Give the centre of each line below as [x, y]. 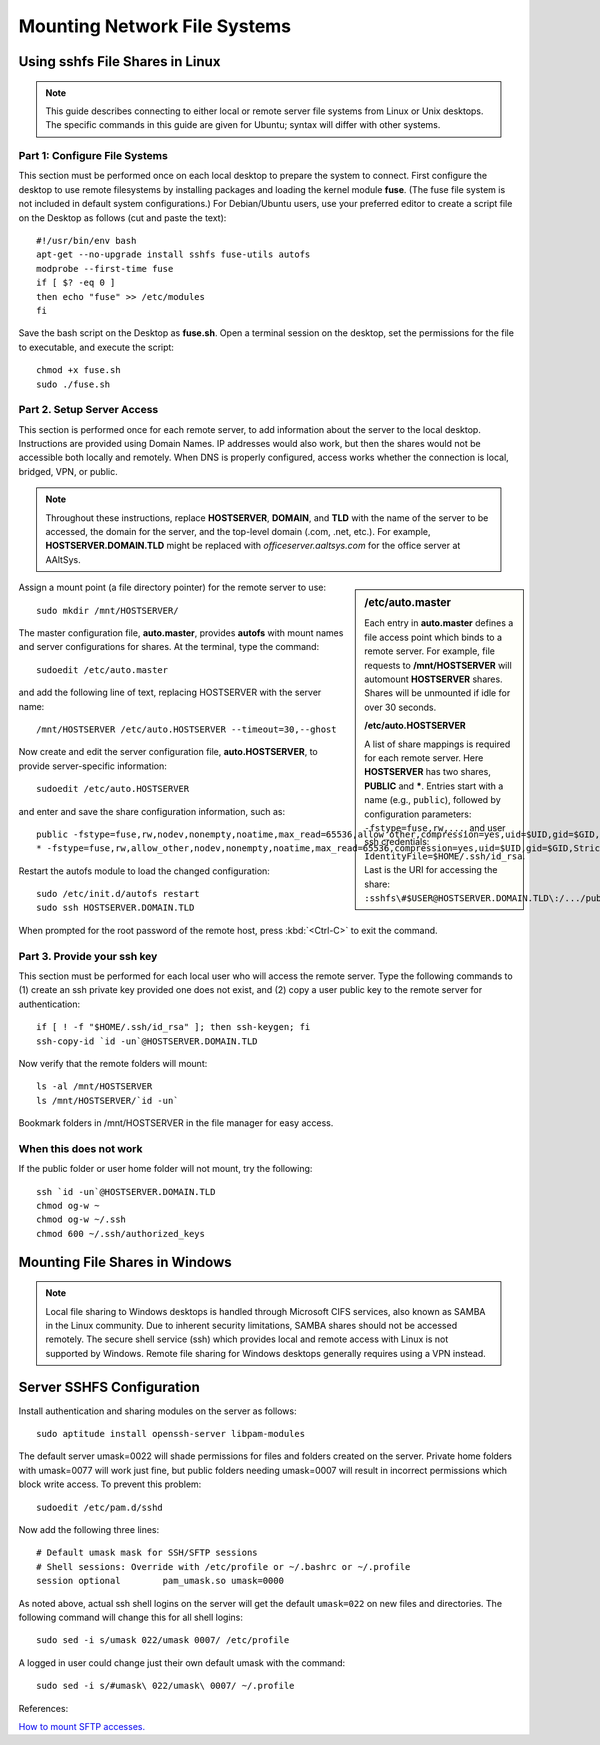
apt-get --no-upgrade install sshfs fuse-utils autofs [173, 254]
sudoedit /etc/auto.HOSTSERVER [113, 789]
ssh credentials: [397, 842]
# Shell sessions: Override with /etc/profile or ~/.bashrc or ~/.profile [223, 1566]
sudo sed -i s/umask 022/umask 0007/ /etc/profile [163, 1640]
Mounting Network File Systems [155, 26]
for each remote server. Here [424, 758]
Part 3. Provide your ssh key [88, 956]
